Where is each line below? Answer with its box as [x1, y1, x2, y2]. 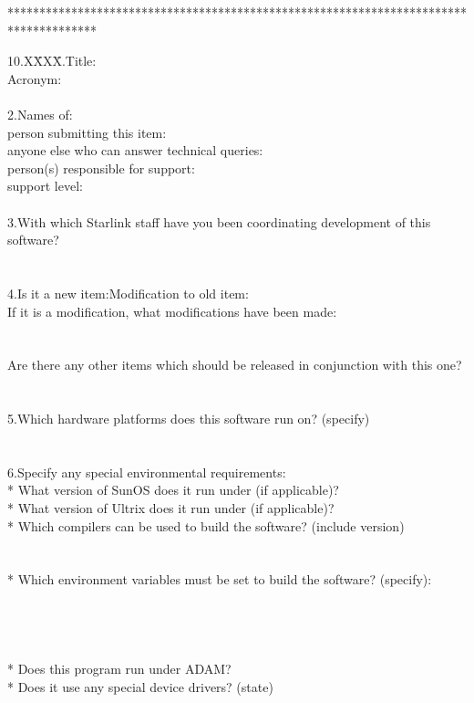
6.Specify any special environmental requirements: [7, 462, 286, 481]
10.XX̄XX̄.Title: [7, 51, 97, 70]
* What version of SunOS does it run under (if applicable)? [7, 480, 339, 499]
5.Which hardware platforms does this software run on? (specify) [7, 409, 370, 428]
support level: [7, 176, 83, 195]
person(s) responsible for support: [7, 158, 195, 177]
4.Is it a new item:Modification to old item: [7, 283, 249, 302]
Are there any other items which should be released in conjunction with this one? [7, 355, 462, 374]
